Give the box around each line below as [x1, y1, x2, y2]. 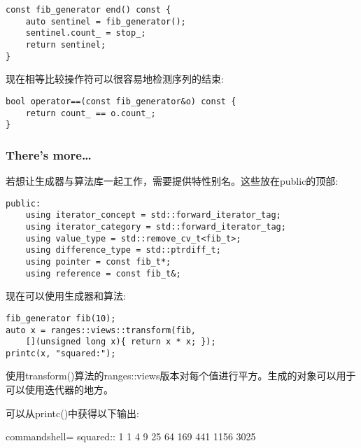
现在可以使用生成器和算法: [6, 288, 126, 303]
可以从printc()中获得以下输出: [6, 405, 140, 420]
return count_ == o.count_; [25, 108, 156, 118]
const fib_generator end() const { [6, 5, 171, 15]
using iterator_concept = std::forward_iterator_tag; [25, 210, 281, 220]
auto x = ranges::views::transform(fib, [6, 325, 197, 335]
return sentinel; [25, 39, 106, 50]
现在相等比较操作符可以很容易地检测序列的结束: [6, 71, 224, 86]
